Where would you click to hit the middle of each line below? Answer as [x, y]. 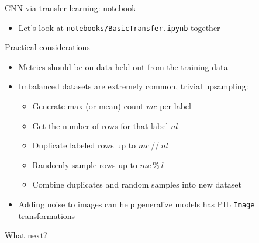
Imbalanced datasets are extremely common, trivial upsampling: [133, 86]
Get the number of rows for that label [100, 125]
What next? [26, 235]
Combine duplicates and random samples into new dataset [137, 184]
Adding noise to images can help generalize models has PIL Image [137, 204]
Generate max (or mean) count [88, 106]
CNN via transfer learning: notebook [70, 8]
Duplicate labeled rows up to [84, 145]
